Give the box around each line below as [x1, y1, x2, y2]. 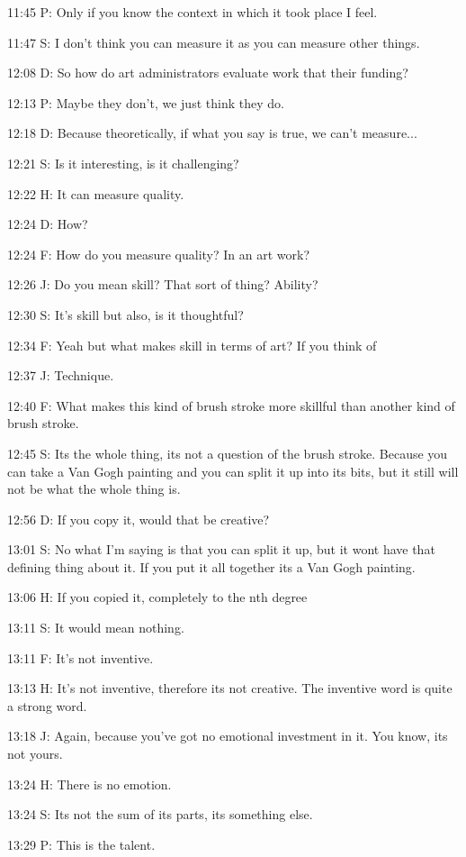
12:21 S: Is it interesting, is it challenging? [7, 153, 239, 172]
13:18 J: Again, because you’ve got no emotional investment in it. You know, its [7, 726, 448, 745]
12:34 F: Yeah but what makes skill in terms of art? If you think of [7, 335, 377, 354]
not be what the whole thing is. [7, 479, 181, 498]
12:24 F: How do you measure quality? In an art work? [7, 244, 309, 263]
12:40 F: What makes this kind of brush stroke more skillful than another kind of [7, 396, 455, 415]
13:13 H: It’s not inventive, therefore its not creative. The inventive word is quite [7, 679, 453, 697]
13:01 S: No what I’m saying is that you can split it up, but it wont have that [7, 540, 435, 559]
